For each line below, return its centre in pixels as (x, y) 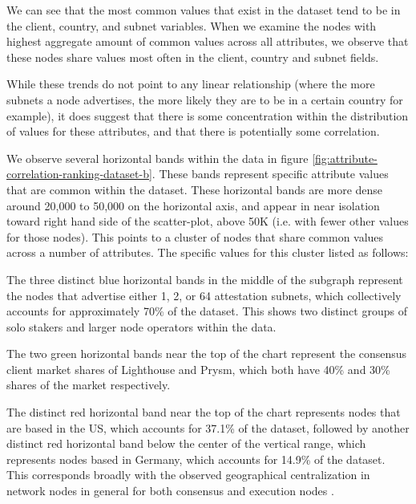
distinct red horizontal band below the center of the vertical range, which (186, 443)
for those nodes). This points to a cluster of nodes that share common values (195, 236)
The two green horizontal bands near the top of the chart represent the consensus (207, 354)
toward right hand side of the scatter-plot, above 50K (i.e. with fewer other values (208, 221)
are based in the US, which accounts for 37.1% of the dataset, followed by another (208, 427)
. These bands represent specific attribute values (270, 174)
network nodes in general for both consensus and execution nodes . (170, 491)
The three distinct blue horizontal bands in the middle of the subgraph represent (205, 279)
